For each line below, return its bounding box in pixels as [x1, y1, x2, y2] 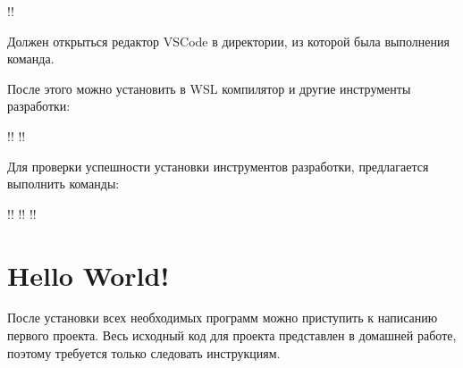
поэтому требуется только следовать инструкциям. [7, 343, 281, 362]
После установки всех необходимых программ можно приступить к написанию [7, 308, 438, 327]
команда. [7, 49, 55, 68]
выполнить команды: [7, 174, 120, 193]
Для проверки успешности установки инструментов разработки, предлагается [7, 156, 429, 175]
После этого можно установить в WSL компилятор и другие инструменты [7, 79, 411, 97]
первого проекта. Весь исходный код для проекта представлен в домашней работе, [7, 326, 457, 345]
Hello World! [7, 256, 170, 293]
